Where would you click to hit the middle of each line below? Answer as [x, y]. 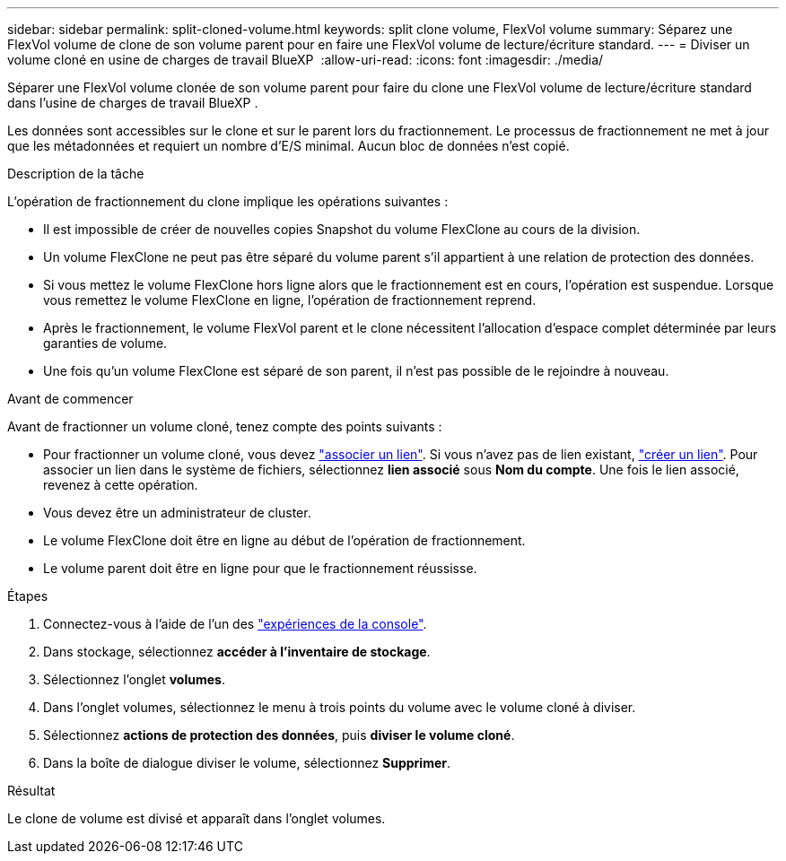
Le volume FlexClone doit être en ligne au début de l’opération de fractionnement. [284, 540]
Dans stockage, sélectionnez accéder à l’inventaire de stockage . [237, 652]
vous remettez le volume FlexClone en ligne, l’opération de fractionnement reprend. [290, 300]
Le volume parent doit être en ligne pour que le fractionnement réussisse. [260, 568]
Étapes [28, 596]
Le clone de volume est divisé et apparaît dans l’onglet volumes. [196, 818]
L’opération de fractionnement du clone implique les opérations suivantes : [228, 201]
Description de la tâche [76, 174]
